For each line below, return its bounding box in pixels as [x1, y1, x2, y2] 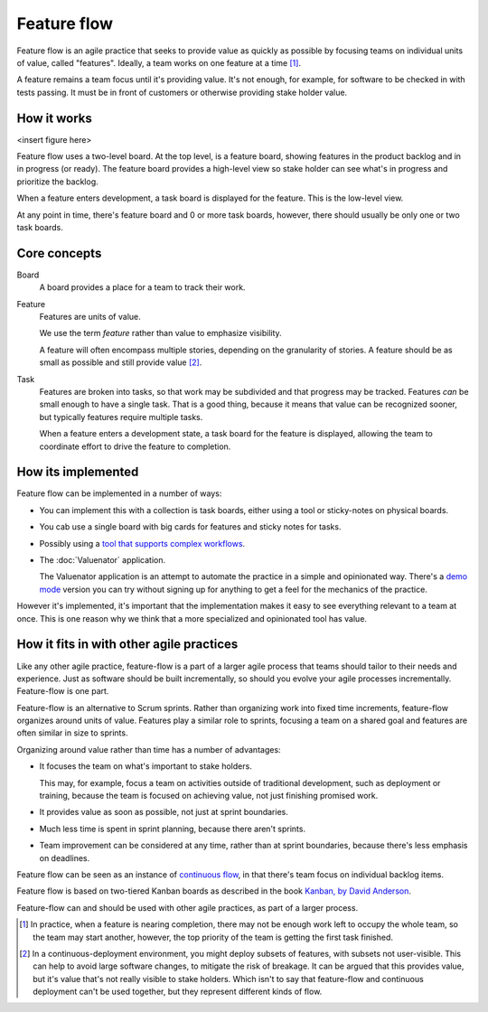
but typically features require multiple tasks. [39, 411, 203, 422]
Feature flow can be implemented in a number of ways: [16, 488, 222, 499]
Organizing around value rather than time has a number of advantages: [16, 744, 281, 754]
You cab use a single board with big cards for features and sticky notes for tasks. [39, 521, 342, 532]
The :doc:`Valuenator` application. [39, 555, 166, 566]
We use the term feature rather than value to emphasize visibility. [39, 328, 282, 339]
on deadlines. [39, 852, 90, 863]
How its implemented [16, 464, 139, 480]
